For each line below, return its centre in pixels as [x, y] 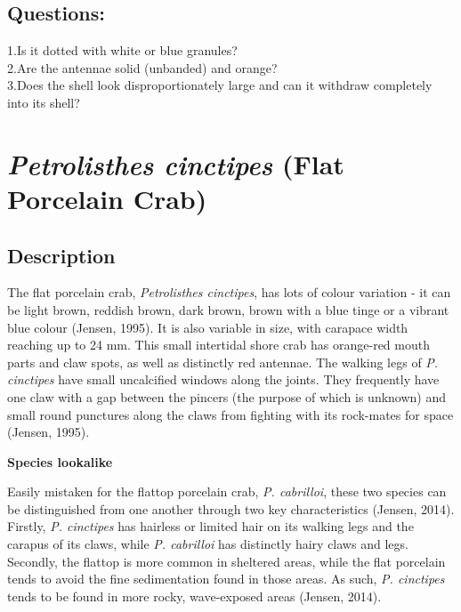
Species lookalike [60, 461]
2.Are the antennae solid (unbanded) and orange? [142, 67]
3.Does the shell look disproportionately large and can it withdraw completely [220, 85]
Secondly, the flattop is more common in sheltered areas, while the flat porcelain [226, 561]
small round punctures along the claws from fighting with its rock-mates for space [230, 414]
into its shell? [44, 102]
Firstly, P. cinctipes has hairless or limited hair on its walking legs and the [210, 526]
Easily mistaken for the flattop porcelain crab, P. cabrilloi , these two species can [227, 491]
